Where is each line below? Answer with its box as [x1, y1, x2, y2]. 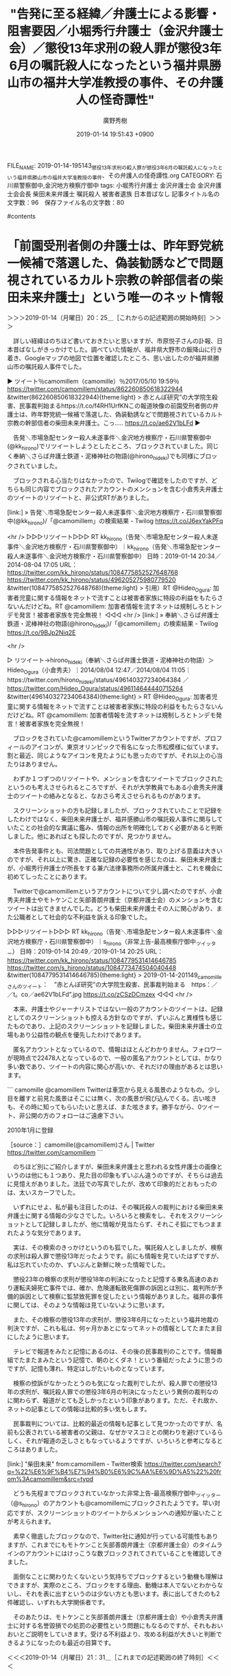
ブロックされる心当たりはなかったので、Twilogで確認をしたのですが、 [12, 476, 212, 485]
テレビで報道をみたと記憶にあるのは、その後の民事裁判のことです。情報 [12, 1347, 217, 1356]
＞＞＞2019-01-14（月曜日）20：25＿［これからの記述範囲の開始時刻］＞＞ [7, 313, 222, 322]
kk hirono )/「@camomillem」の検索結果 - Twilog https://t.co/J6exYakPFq [21, 517, 223, 527]
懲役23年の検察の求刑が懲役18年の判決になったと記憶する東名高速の [12, 1275, 207, 1283]
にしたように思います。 [7, 1333, 73, 1341]
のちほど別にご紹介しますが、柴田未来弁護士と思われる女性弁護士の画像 [12, 1162, 217, 1171]
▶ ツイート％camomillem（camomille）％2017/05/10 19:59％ [7, 377, 180, 386]
